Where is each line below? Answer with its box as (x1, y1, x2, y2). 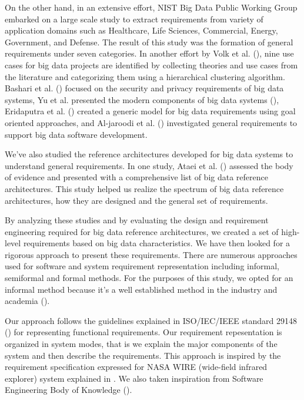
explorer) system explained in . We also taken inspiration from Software (5, 372, 263, 384)
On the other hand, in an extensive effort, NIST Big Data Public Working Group (5, 1, 298, 13)
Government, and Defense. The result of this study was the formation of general (5, 35, 293, 48)
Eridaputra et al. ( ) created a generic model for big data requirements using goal (5, 105, 296, 117)
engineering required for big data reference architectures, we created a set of (5, 225, 279, 237)
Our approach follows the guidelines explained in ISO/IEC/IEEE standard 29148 (5, 314, 298, 326)
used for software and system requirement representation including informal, (5, 260, 279, 272)
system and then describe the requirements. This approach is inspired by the (5, 349, 281, 361)
